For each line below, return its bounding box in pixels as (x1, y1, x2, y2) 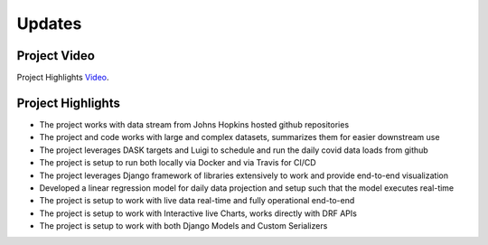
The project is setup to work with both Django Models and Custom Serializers (39, 221, 328, 231)
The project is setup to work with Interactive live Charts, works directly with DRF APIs (39, 208, 357, 219)
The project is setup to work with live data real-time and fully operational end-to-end (39, 195, 355, 206)
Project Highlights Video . (16, 72, 109, 83)
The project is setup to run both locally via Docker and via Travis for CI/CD (39, 157, 316, 168)
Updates (16, 14, 82, 33)
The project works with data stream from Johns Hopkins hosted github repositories (39, 118, 350, 130)
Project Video (16, 48, 95, 63)
